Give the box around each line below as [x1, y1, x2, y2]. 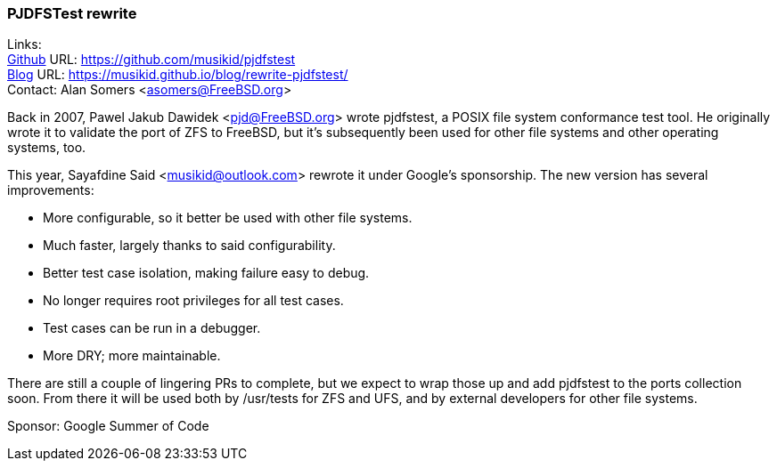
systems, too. [7, 140, 86, 156]
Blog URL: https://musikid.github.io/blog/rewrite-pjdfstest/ [7, 67, 348, 83]
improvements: [7, 182, 94, 198]
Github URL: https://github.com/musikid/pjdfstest [7, 52, 296, 68]
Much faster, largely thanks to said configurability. [43, 238, 336, 254]
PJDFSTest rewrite [7, 4, 137, 22]
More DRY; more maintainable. [43, 348, 221, 364]
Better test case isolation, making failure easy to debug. [43, 265, 370, 281]
